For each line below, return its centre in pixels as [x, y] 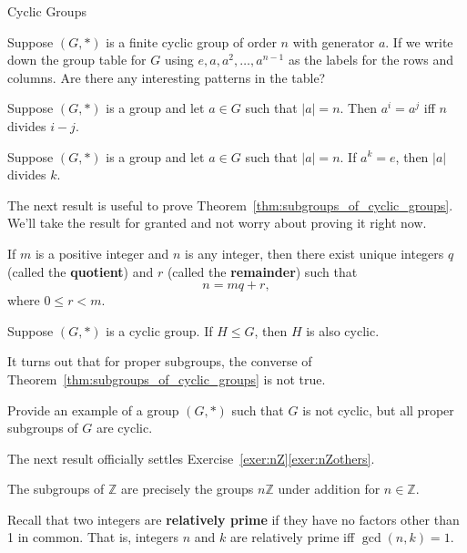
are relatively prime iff [292, 537]
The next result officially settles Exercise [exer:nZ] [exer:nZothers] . [191, 458]
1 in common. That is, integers [93, 537]
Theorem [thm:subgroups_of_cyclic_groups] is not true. [167, 379]
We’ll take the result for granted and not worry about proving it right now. [217, 223]
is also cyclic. [343, 330]
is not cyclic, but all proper [378, 410]
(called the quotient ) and [81, 271]
